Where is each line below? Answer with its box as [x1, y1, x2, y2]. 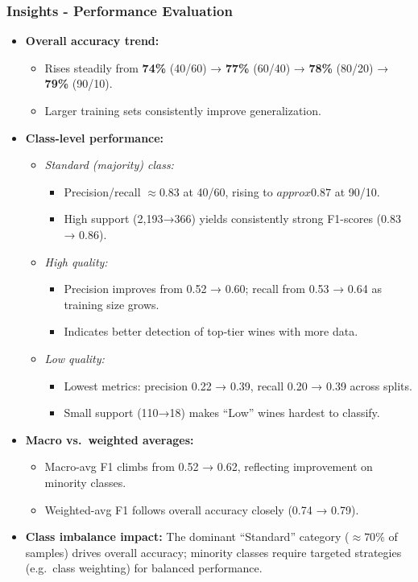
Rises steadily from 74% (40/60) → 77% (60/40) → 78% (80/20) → [44, 59, 389, 76]
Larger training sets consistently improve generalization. [44, 102, 321, 118]
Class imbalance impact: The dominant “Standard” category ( [25, 528, 350, 545]
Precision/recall [64, 183, 141, 200]
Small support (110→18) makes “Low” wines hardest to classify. [64, 404, 380, 421]
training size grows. [64, 295, 159, 312]
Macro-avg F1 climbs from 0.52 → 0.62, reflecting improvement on [44, 458, 373, 475]
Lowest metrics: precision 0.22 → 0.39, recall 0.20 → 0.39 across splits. [64, 377, 412, 394]
